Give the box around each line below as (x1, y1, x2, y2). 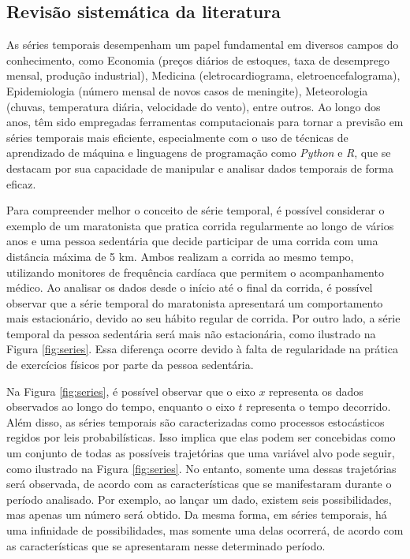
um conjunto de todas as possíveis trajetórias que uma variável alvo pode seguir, (6, 445, 395, 461)
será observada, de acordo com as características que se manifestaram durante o (6, 475, 392, 492)
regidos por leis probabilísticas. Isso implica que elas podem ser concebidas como (6, 429, 396, 445)
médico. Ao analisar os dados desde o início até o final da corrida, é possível (6, 279, 373, 296)
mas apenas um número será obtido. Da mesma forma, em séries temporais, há (6, 506, 387, 523)
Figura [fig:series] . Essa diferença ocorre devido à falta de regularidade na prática (6, 341, 398, 357)
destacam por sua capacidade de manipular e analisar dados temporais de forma (6, 159, 393, 176)
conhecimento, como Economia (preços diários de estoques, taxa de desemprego (6, 51, 389, 68)
